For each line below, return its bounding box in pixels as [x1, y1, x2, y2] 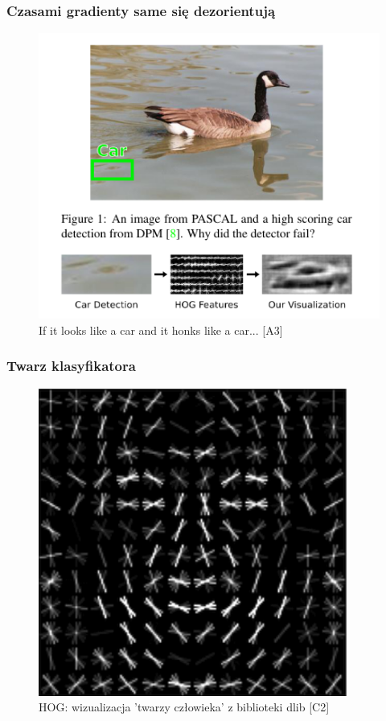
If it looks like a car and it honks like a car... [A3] [39, 321, 283, 338]
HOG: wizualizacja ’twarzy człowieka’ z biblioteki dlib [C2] [39, 698, 330, 715]
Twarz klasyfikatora [6, 356, 136, 376]
